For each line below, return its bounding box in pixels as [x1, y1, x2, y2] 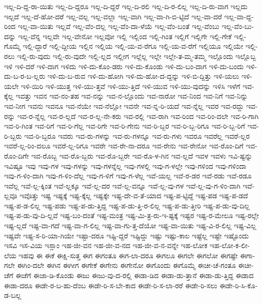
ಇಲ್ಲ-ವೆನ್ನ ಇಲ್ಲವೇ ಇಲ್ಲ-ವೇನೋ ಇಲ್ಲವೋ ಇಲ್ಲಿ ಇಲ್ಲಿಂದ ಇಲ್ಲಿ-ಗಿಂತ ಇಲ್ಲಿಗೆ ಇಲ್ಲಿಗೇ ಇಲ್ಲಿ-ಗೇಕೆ [18, 31, 232, 41]
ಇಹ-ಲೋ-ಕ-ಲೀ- [209, 240, 250, 251]
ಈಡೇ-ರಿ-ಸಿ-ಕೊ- [219, 280, 258, 290]
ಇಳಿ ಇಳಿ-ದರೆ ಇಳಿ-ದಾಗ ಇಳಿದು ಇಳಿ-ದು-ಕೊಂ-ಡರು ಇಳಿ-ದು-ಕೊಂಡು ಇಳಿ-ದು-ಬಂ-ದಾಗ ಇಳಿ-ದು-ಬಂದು [4, 60, 244, 71]
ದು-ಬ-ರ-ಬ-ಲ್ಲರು [4, 71, 46, 81]
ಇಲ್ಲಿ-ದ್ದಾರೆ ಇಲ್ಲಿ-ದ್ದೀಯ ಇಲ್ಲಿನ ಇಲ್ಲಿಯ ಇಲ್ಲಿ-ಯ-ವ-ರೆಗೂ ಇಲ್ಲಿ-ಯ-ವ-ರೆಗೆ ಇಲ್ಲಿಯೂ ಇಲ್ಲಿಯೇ [22, 41, 243, 51]
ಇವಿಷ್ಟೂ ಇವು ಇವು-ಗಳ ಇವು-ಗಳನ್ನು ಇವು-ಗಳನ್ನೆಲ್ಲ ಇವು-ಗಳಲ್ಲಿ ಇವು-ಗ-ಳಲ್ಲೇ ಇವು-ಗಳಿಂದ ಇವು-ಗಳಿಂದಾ [4, 160, 246, 171]
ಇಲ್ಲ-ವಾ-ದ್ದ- [224, 11, 254, 21]
